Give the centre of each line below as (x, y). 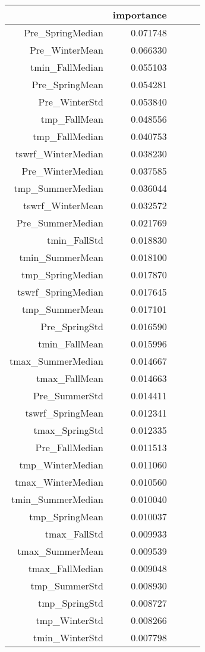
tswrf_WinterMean (63, 205)
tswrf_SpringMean (64, 413)
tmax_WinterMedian (59, 482)
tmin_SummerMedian (57, 499)
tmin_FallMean (71, 344)
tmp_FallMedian (68, 136)
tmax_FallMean (70, 378)
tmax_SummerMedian (56, 361)
